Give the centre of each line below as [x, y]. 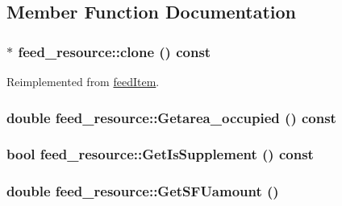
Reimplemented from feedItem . [83, 81]
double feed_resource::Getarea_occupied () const [171, 117]
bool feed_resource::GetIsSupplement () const [160, 154]
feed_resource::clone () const [115, 51]
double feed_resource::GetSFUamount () [143, 191]
